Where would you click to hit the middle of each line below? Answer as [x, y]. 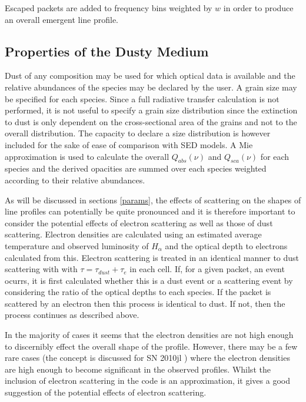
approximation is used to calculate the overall [87, 156]
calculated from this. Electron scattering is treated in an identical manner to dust [152, 257]
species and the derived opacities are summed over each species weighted [136, 168]
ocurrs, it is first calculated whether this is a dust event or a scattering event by [149, 280]
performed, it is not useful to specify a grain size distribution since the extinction [151, 110]
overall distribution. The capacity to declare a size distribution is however [138, 133]
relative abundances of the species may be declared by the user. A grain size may [151, 87]
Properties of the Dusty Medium [107, 51]
